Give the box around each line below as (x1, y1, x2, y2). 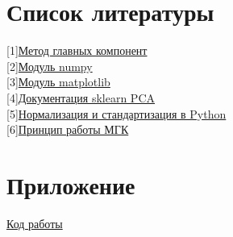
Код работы (6, 214, 63, 231)
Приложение (6, 168, 135, 201)
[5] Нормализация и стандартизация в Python (6, 105, 227, 122)
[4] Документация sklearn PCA (6, 89, 156, 106)
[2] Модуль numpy (6, 57, 93, 74)
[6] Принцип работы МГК (6, 121, 129, 138)
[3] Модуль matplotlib (6, 73, 110, 90)
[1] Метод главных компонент (6, 42, 148, 59)
